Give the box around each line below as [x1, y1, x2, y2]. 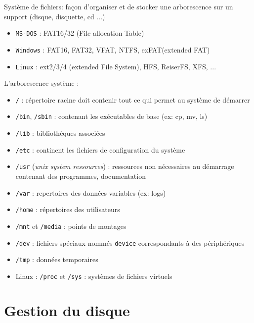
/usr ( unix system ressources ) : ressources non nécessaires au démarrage [15, 161, 234, 171]
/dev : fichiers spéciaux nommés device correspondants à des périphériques [15, 237, 245, 248]
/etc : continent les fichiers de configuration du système [15, 144, 185, 155]
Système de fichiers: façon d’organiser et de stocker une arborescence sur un [4, 1, 233, 11]
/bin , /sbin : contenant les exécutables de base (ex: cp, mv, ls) [15, 111, 208, 121]
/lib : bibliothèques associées [15, 128, 105, 138]
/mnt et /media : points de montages [15, 220, 127, 231]
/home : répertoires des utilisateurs [15, 204, 120, 215]
